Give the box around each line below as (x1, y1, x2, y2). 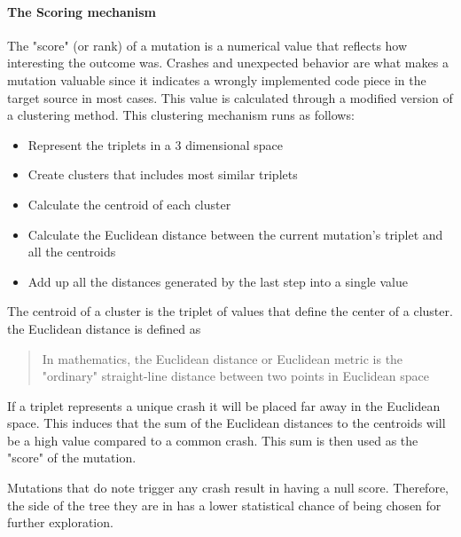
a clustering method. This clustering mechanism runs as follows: (7, 106, 355, 124)
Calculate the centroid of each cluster (27, 194, 231, 213)
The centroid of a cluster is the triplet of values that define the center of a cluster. (7, 302, 453, 320)
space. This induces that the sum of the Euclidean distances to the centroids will (7, 414, 446, 432)
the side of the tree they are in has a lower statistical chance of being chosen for (7, 495, 441, 514)
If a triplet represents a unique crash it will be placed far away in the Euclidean (7, 396, 441, 415)
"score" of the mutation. (7, 448, 137, 467)
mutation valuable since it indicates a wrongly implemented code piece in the (7, 70, 426, 89)
